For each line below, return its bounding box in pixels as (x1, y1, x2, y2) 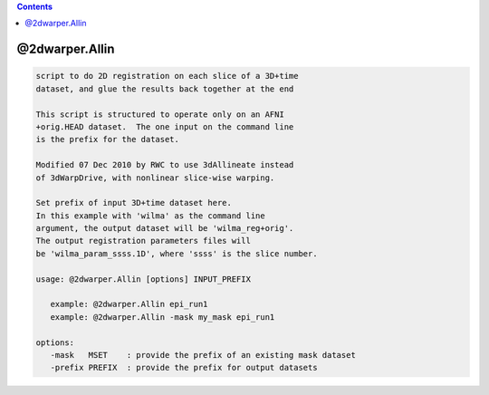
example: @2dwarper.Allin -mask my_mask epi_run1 (50, 312, 275, 322)
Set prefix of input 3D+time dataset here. (35, 197, 233, 208)
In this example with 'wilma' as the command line (35, 210, 266, 221)
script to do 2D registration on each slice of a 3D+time (35, 71, 299, 82)
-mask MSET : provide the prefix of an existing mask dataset (50, 350, 357, 360)
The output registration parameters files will (35, 236, 251, 246)
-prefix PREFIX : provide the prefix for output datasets (50, 362, 318, 373)
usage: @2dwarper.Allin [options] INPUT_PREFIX (35, 274, 251, 284)
